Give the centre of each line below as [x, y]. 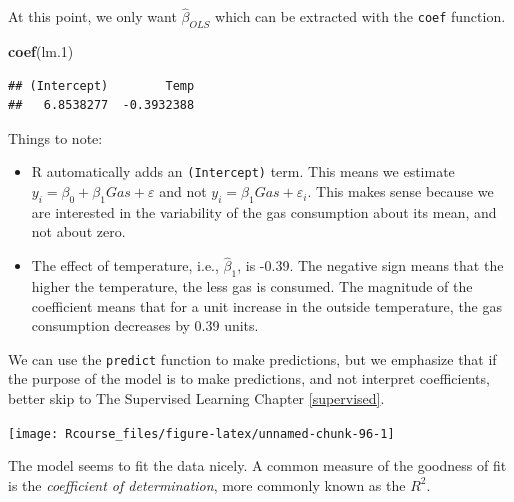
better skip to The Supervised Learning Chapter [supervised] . [196, 398]
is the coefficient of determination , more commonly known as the [207, 484]
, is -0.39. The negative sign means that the [370, 265]
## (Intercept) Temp [101, 85]
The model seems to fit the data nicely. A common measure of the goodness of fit [257, 465]
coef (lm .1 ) [41, 51]
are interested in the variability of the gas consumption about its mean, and [264, 211]
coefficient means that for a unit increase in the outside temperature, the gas [266, 305]
